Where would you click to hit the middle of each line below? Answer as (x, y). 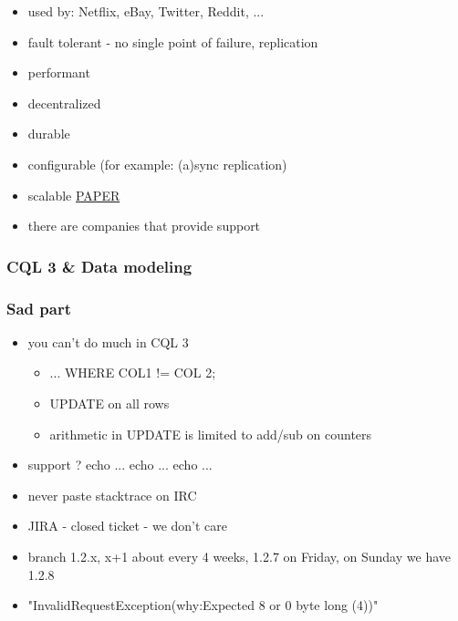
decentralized (64, 103)
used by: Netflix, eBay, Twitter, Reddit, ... (146, 11)
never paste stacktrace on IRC (112, 495)
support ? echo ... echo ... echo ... (120, 465)
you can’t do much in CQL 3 (108, 342)
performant (59, 72)
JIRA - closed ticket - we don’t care (128, 526)
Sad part (39, 308)
